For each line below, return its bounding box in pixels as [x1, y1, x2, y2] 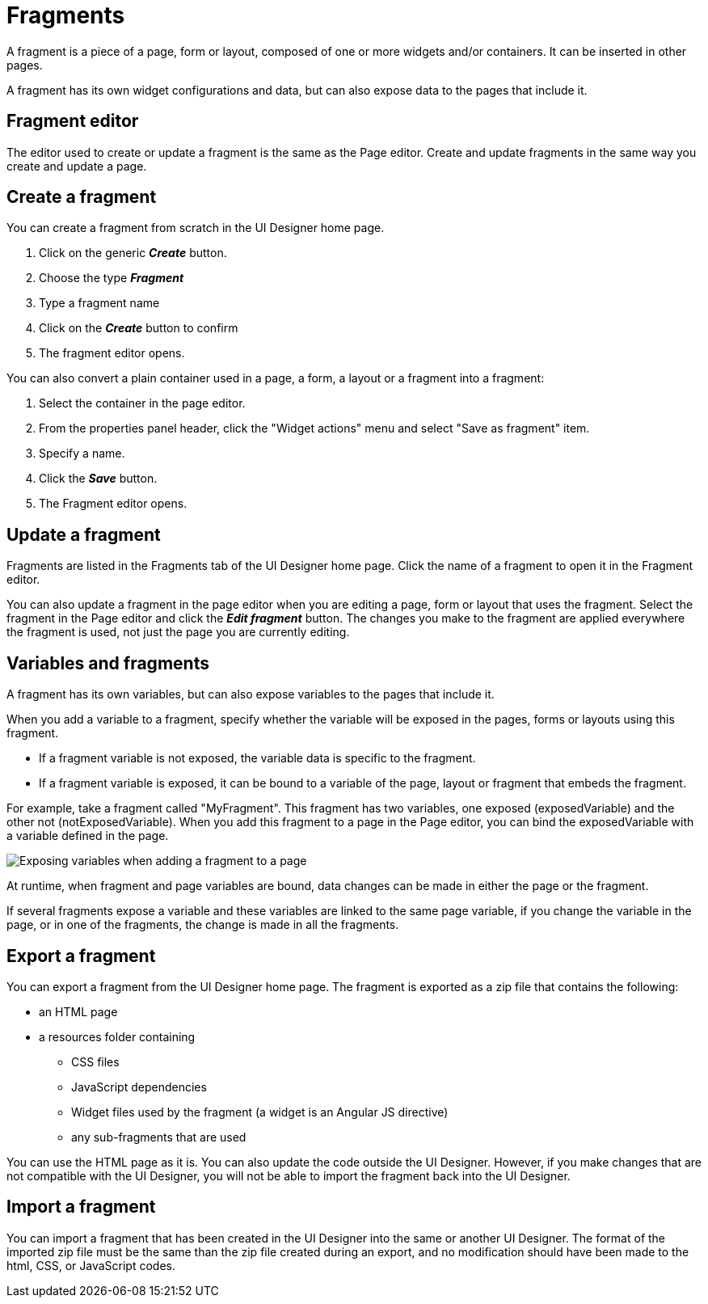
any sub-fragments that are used [71, 1129, 247, 1144]
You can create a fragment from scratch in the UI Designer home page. [6, 221, 385, 235]
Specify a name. [39, 446, 125, 461]
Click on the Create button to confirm [39, 321, 238, 335]
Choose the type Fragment [39, 271, 184, 285]
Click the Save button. [39, 471, 158, 486]
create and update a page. [6, 158, 147, 173]
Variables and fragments [6, 652, 209, 673]
